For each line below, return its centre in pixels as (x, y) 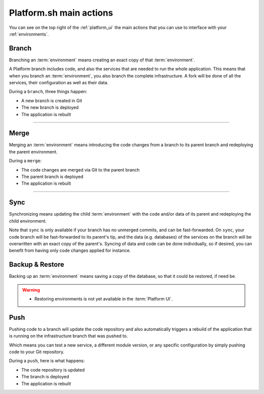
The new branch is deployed (50, 107)
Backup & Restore (37, 265)
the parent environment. (33, 151)
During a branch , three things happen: (48, 92)
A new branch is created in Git (52, 100)
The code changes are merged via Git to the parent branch (80, 170)
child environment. (28, 221)
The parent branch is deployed (52, 177)
